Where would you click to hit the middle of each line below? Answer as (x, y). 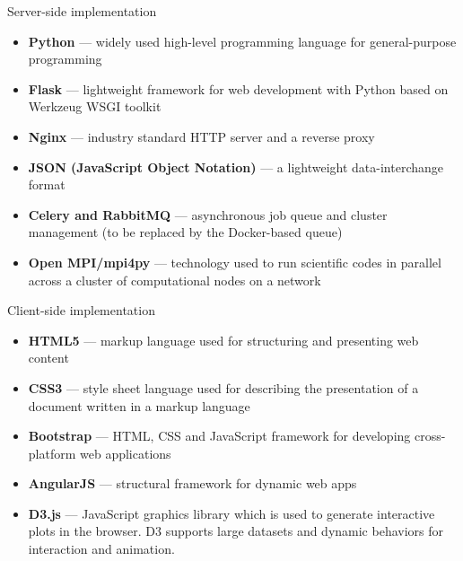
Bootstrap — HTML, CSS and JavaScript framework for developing (219, 436)
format (47, 184)
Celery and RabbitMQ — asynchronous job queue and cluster (208, 214)
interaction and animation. (101, 549)
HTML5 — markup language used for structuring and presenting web (223, 340)
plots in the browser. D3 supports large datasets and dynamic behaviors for (236, 531)
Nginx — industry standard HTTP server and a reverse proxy (201, 136)
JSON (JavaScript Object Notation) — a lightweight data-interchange (236, 167)
